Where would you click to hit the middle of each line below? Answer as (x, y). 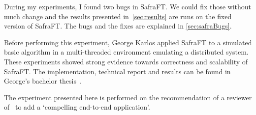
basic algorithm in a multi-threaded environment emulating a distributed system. (126, 52)
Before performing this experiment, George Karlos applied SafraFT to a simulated (128, 42)
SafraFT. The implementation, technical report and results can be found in (117, 71)
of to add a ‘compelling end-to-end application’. (77, 107)
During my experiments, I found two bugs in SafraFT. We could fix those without (128, 6)
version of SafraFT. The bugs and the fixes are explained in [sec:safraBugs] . (118, 26)
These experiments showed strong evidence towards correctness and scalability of (126, 61)
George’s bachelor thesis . (43, 81)
